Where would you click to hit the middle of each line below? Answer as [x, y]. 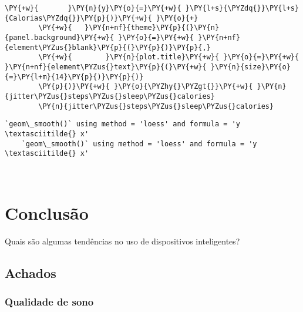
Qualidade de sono [49, 301]
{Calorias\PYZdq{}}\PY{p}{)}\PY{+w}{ [78, 18]
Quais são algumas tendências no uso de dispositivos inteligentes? [122, 241]
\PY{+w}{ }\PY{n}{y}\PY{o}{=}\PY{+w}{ [93, 8]
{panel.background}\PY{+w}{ [60, 37]
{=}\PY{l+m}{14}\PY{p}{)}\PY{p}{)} [74, 77]
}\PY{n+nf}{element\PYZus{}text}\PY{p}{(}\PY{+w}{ [106, 67]
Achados [31, 272]
